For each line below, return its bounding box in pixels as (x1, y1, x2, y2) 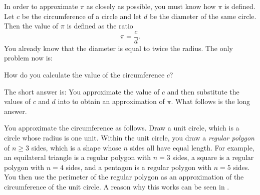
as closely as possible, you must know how (86, 1, 216, 11)
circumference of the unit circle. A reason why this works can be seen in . (4, 181, 229, 191)
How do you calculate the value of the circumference (4, 69, 165, 80)
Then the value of (4, 20, 59, 31)
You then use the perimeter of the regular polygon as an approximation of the (4, 171, 244, 182)
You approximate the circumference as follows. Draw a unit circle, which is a (4, 122, 239, 133)
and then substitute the (167, 86, 239, 96)
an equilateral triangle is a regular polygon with (4, 152, 151, 162)
